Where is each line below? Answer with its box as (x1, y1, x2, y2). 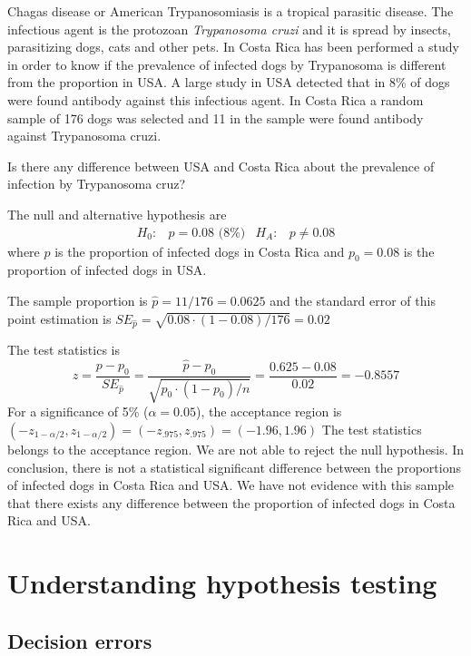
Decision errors (7, 626, 152, 654)
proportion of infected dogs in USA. (7, 260, 207, 279)
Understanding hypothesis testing (7, 564, 437, 602)
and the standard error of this (270, 290, 436, 309)
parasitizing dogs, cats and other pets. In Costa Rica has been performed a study (7, 37, 459, 56)
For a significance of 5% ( (7, 402, 149, 421)
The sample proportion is (7, 290, 148, 309)
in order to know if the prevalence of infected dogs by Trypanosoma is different (7, 54, 446, 73)
